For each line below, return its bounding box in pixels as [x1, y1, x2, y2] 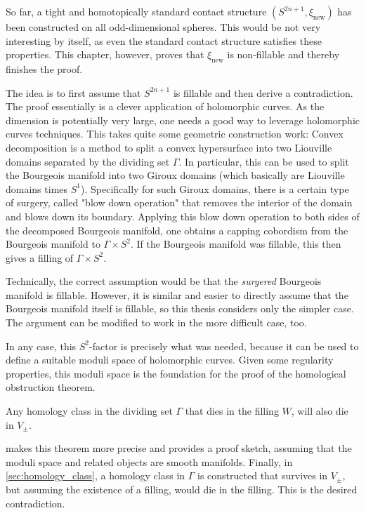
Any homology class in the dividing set [6, 404, 173, 418]
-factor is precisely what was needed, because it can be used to [89, 338, 359, 353]
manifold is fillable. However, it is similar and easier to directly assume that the [6, 287, 348, 302]
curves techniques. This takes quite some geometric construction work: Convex [6, 126, 344, 141]
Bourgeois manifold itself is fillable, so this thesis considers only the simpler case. [6, 301, 354, 316]
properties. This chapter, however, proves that [6, 47, 204, 62]
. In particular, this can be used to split [178, 154, 349, 168]
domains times [6, 181, 68, 196]
